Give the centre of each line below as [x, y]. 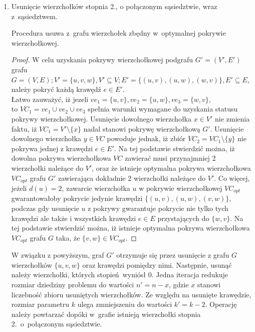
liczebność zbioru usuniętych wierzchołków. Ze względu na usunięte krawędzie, [131, 294]
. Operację [221, 304]
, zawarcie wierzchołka [96, 188]
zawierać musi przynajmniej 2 [170, 158]
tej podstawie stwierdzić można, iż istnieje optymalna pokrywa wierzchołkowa [131, 228]
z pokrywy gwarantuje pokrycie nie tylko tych [158, 208]
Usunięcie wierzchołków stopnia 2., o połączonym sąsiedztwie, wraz [114, 6]
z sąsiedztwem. [34, 16]
